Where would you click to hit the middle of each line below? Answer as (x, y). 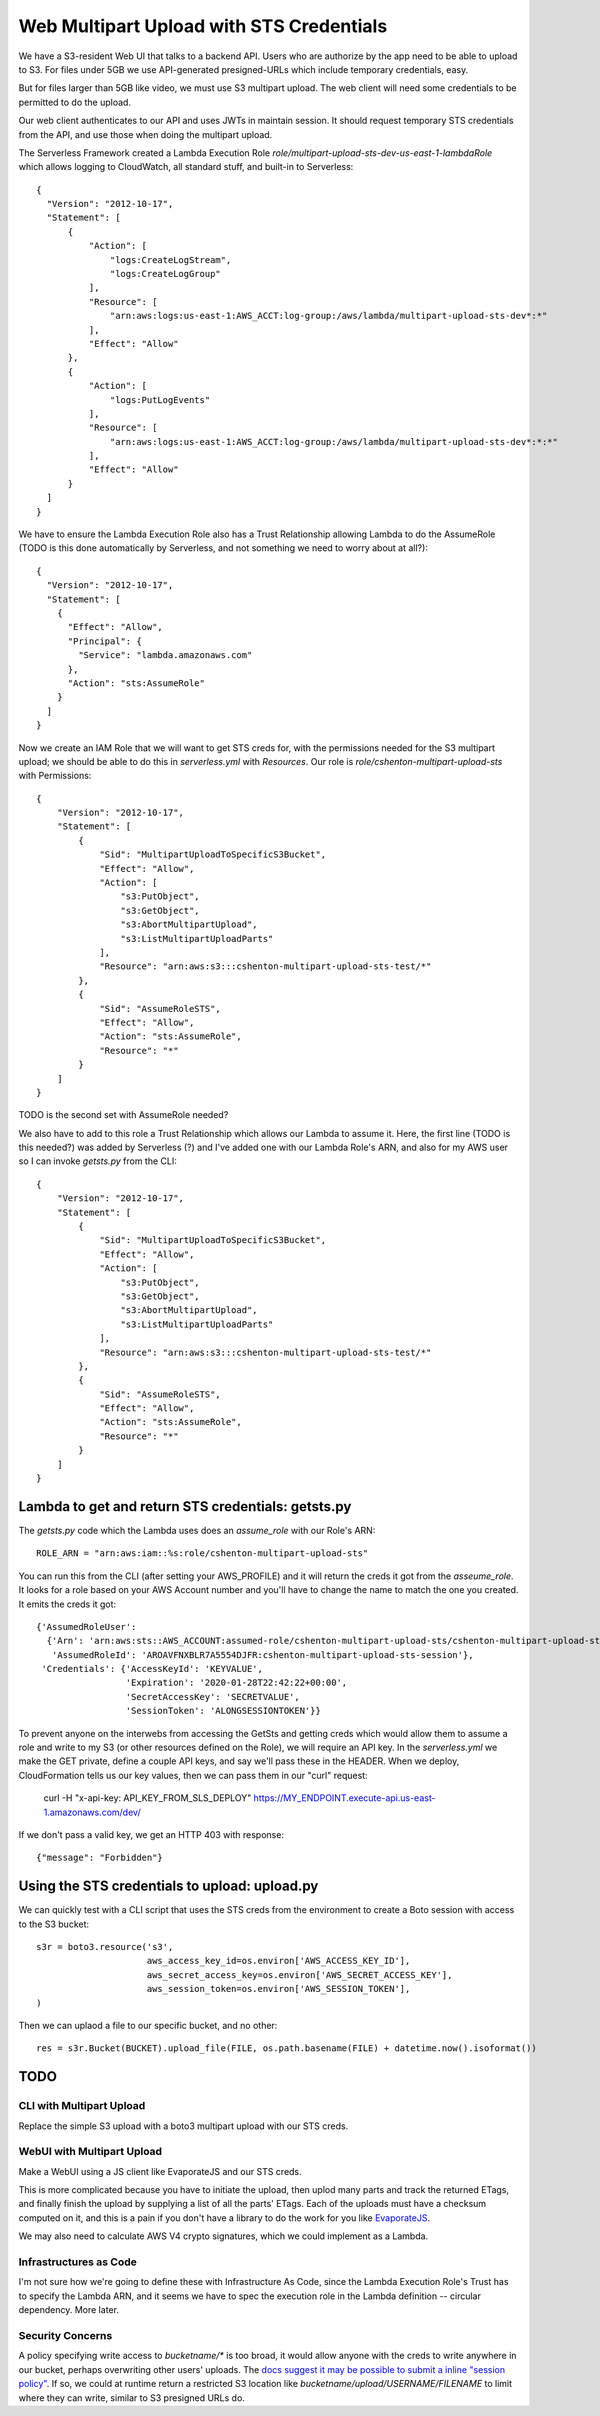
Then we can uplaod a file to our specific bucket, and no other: (148, 2026)
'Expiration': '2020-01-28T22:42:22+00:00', (236, 1683)
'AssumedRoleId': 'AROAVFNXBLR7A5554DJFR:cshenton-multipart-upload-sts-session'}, (262, 1654)
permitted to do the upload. (75, 102)
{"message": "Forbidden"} (100, 1858)
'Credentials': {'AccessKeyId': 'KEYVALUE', (152, 1669)
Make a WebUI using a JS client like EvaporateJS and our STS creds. (160, 2171)
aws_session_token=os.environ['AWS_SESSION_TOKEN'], (278, 1989)
